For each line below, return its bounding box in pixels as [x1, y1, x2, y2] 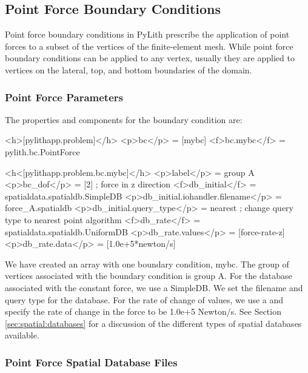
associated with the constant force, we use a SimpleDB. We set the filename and [5, 281, 303, 294]
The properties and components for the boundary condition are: [5, 113, 243, 126]
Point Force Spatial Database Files [5, 354, 178, 369]
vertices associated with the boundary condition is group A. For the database [5, 269, 292, 282]
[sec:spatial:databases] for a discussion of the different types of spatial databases [5, 317, 302, 329]
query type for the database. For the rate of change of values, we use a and [5, 293, 284, 306]
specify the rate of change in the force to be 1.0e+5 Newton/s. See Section [5, 305, 281, 318]
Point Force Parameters [5, 89, 123, 104]
